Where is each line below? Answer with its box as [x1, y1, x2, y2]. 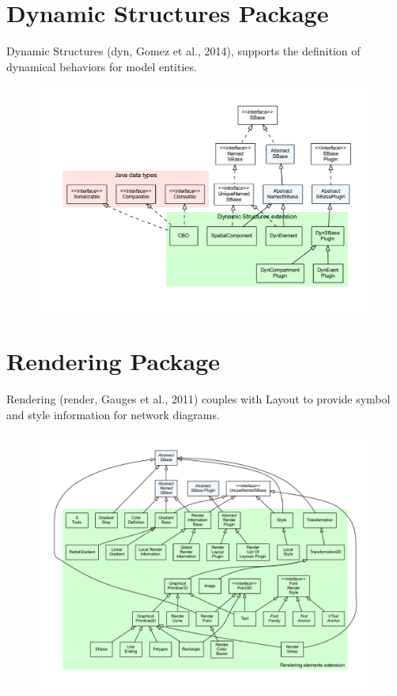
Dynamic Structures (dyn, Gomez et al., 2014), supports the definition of [6, 43, 361, 59]
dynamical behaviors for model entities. [6, 58, 197, 74]
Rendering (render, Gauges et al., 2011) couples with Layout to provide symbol [6, 391, 391, 407]
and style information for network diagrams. [6, 406, 220, 422]
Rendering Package [6, 345, 221, 377]
